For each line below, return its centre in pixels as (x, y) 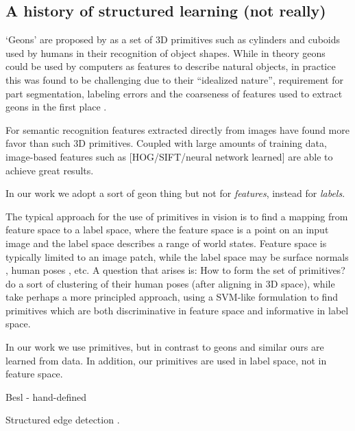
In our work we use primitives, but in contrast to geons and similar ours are (165, 347)
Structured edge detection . (63, 420)
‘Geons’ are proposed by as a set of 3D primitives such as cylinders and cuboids (173, 39)
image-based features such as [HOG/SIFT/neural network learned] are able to (169, 156)
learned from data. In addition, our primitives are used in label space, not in (166, 360)
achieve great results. (50, 170)
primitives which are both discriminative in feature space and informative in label (177, 310)
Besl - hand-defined (46, 396)
